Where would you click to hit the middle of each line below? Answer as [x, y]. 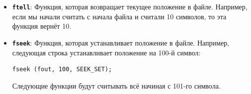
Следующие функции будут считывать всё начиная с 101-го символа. [116, 85]
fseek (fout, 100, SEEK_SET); [62, 70]
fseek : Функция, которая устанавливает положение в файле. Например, [121, 42]
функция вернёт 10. [42, 26]
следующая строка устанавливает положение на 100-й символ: [106, 52]
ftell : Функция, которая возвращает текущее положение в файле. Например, [130, 6]
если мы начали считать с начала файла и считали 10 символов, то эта [119, 16]
